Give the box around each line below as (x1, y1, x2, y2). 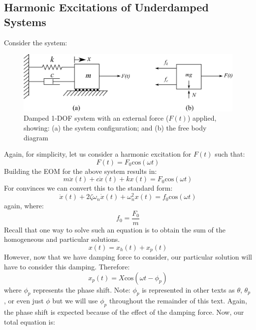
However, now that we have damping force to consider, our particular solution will (4, 252, 252, 262)
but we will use (52, 296, 98, 306)
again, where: (4, 200, 44, 211)
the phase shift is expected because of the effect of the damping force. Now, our (4, 307, 244, 317)
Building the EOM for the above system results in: (4, 165, 157, 176)
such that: (215, 149, 245, 159)
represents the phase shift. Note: (33, 284, 130, 295)
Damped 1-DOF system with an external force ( (24, 113, 169, 123)
